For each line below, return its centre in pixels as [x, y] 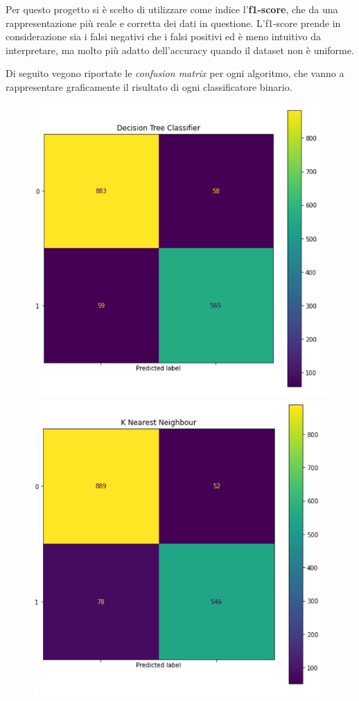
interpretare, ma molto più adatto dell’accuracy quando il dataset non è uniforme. [180, 50]
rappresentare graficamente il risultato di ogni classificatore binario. [149, 86]
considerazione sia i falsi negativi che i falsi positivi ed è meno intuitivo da [164, 36]
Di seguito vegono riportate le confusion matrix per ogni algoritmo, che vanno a [175, 73]
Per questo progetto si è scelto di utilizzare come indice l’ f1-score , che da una [172, 9]
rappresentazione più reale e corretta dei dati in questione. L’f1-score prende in [173, 23]
